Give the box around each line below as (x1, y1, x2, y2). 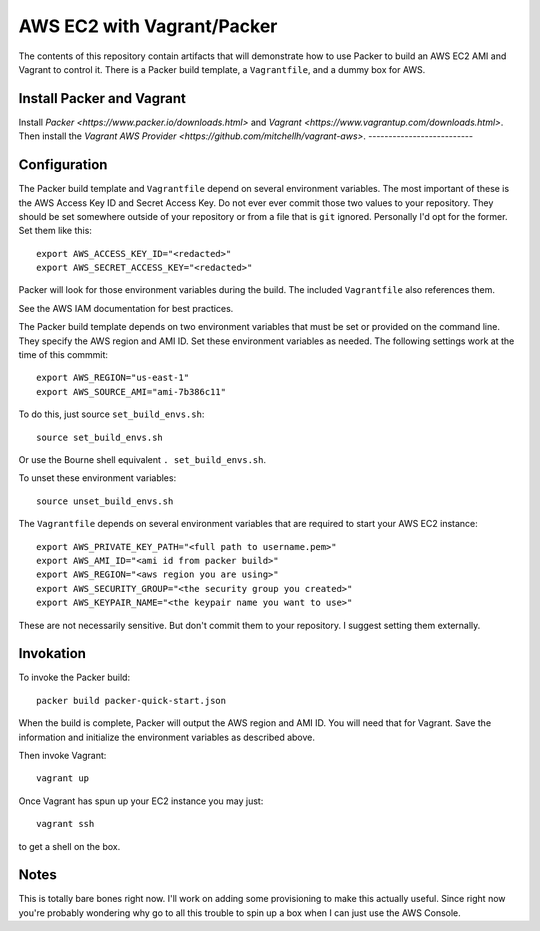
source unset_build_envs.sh (36, 495, 174, 507)
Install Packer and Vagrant (18, 90, 187, 107)
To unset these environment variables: (18, 472, 177, 484)
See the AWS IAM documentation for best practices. (18, 302, 234, 314)
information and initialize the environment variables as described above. (18, 731, 315, 743)
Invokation (18, 645, 87, 662)
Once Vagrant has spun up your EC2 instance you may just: (18, 795, 264, 807)
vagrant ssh (36, 818, 95, 830)
